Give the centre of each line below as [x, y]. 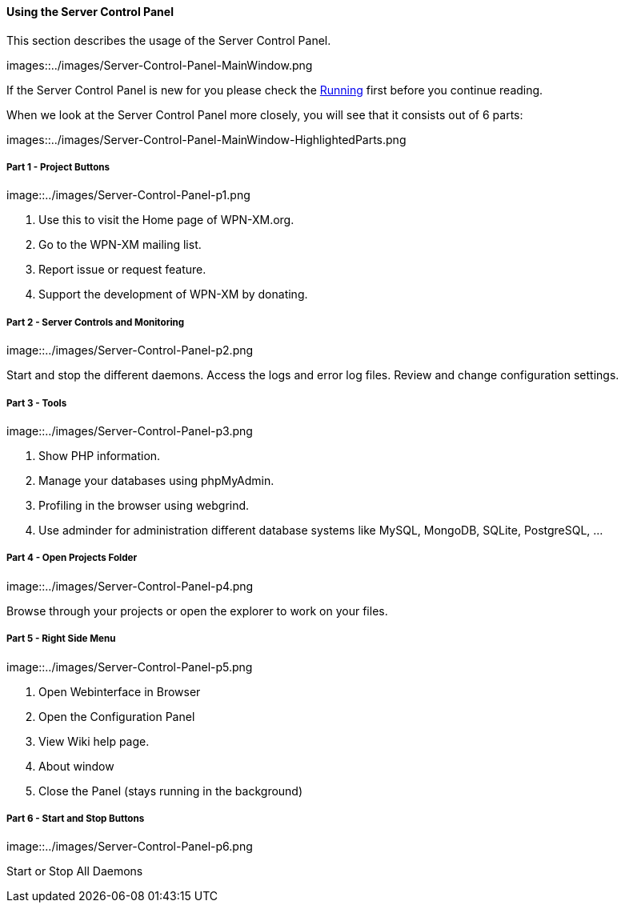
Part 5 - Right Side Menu [61, 639]
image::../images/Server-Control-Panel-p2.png [130, 350]
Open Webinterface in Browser [120, 691]
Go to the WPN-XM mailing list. [120, 245]
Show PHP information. [100, 455]
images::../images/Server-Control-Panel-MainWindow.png [160, 65]
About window [76, 766]
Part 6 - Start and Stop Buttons [76, 818]
